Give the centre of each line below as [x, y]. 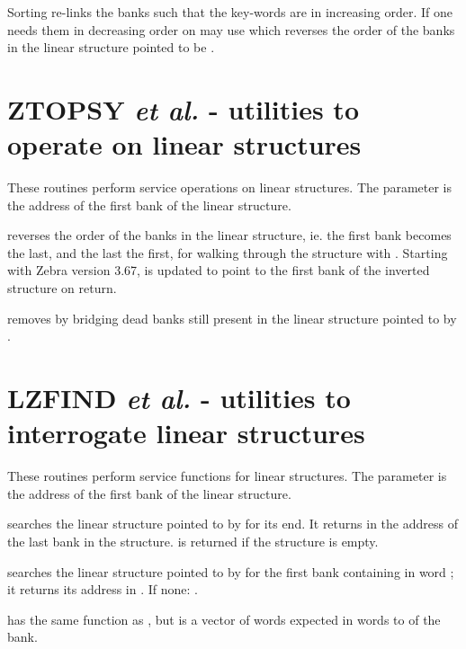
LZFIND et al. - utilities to [179, 398]
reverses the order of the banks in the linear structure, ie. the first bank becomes [229, 235]
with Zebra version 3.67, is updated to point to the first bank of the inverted [219, 270]
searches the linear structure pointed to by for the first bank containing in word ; [231, 571]
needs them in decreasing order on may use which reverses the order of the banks [231, 29]
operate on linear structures [184, 144]
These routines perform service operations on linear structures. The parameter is [230, 187]
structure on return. [62, 288]
